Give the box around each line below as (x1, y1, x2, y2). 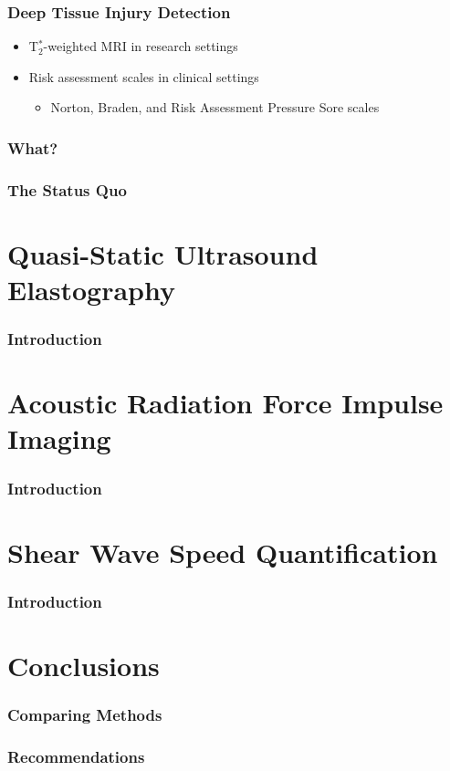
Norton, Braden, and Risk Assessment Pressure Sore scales (50, 98, 380, 117)
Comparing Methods (7, 703, 162, 726)
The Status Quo (7, 178, 127, 201)
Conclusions (7, 646, 160, 683)
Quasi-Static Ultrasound (7, 234, 319, 272)
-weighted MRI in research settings (43, 36, 238, 56)
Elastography (7, 271, 175, 308)
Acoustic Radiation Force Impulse (7, 384, 444, 422)
